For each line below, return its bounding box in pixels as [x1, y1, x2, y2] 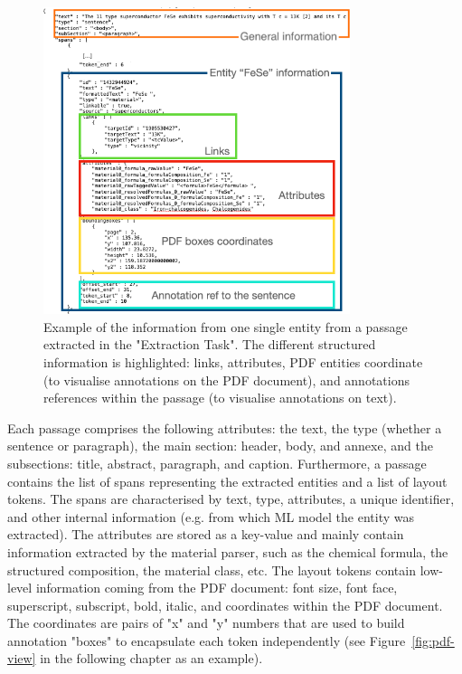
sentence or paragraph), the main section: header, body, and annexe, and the [7, 436, 433, 455]
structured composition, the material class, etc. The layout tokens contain [7, 560, 416, 579]
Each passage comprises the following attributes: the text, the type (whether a [7, 418, 442, 437]
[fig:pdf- [411, 631, 455, 650]
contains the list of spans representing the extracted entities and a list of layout [7, 471, 448, 490]
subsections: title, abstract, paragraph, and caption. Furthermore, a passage [7, 453, 427, 472]
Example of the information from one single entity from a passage [43, 317, 408, 336]
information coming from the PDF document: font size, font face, [35, 578, 398, 597]
